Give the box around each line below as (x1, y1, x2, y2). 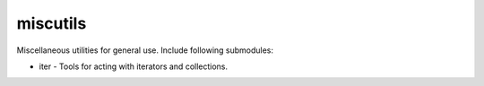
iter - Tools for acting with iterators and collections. (39, 61, 229, 72)
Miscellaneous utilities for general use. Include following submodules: (16, 45, 273, 56)
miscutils (16, 13, 87, 33)
